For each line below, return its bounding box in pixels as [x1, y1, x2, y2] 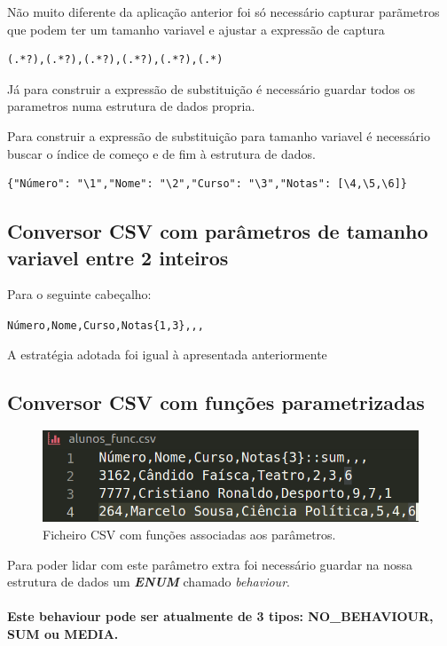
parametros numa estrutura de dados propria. [7, 97, 255, 115]
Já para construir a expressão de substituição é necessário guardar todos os [7, 79, 416, 98]
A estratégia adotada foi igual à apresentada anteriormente [7, 344, 327, 363]
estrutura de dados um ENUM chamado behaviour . [7, 572, 290, 591]
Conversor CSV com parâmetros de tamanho [7, 217, 428, 245]
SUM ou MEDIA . [7, 625, 119, 643]
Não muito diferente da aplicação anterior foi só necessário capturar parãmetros [7, 3, 440, 20]
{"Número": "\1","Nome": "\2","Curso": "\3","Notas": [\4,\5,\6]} [7, 177, 408, 191]
